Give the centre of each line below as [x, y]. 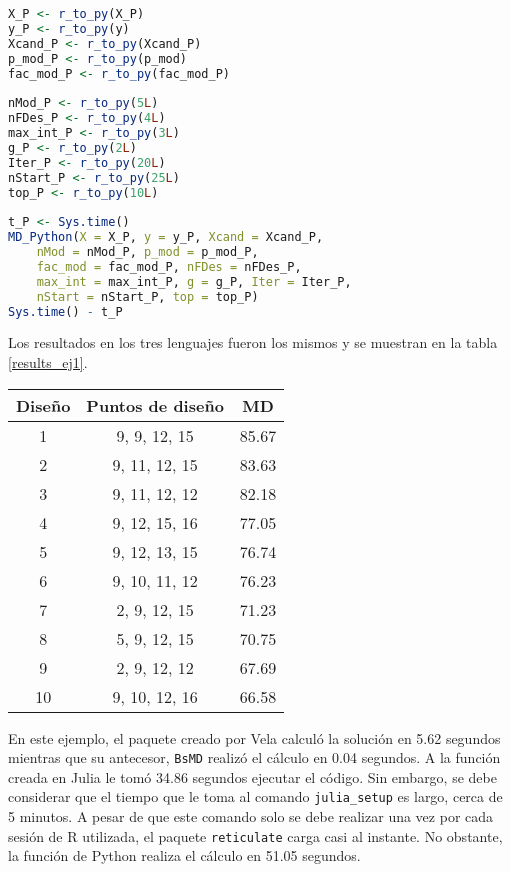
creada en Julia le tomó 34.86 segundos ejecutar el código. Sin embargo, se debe [252, 776]
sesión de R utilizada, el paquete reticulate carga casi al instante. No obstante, [255, 835]
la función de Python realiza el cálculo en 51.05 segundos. [184, 855]
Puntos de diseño [155, 405]
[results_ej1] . [48, 361]
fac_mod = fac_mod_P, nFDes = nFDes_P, [169, 266]
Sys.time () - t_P [65, 311]
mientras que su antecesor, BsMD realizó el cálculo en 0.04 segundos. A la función [254, 757]
